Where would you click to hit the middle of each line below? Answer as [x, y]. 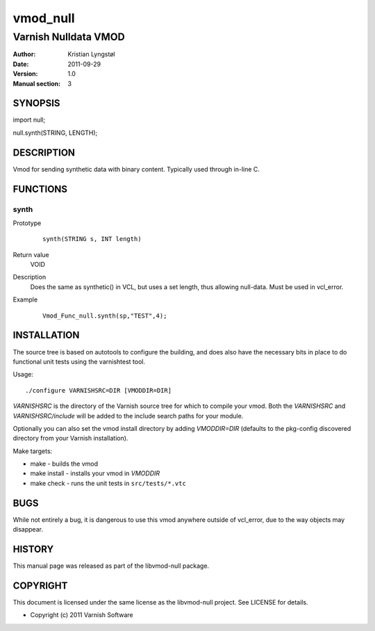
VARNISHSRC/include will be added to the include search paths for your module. [128, 416]
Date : [21, 64]
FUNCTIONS [40, 189]
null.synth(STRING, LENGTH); [55, 133]
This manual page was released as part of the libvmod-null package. [111, 566]
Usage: [23, 375]
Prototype [27, 223]
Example [25, 300]
